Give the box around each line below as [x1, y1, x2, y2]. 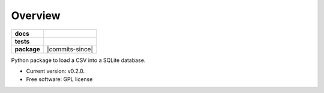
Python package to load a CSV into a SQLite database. [11, 57, 146, 64]
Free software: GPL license [26, 76, 93, 83]
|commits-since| [47, 45, 93, 53]
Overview [11, 9, 61, 22]
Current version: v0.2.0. [26, 67, 85, 75]
